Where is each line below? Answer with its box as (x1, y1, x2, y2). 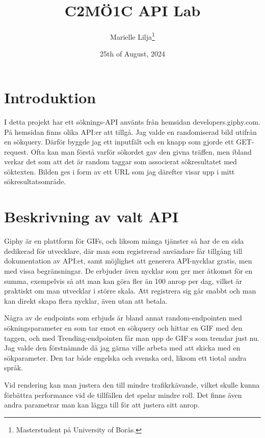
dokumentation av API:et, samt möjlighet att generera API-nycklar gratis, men (4, 255, 252, 266)
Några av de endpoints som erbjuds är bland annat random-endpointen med (4, 312, 242, 323)
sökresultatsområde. (4, 176, 66, 187)
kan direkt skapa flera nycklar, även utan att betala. (4, 295, 168, 306)
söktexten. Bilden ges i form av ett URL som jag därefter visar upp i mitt (4, 166, 235, 177)
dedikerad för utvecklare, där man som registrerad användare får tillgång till (4, 245, 243, 256)
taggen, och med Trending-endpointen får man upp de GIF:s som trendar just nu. (4, 332, 259, 343)
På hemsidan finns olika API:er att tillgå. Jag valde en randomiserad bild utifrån (4, 126, 257, 137)
